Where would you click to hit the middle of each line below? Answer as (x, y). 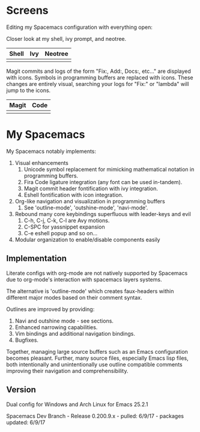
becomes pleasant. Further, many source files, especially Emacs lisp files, (97, 358)
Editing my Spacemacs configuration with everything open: (80, 27)
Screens (27, 11)
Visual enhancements (42, 162)
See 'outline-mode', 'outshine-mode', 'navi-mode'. (86, 208)
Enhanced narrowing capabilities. (56, 327)
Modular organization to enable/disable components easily (87, 239)
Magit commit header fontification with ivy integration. (91, 188)
